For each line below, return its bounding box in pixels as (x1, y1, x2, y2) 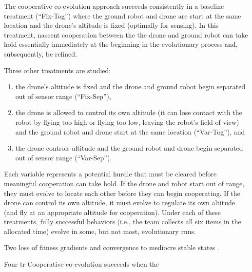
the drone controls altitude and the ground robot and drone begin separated (15, 143, 243, 153)
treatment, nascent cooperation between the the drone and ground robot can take (4, 29, 248, 39)
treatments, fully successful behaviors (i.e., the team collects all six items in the (4, 216, 241, 227)
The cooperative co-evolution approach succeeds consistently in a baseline (4, 1, 224, 11)
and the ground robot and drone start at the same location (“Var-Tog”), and (15, 126, 245, 136)
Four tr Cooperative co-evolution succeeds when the (4, 259, 159, 269)
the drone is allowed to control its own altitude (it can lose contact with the (15, 107, 242, 117)
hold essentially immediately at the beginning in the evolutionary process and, (4, 39, 238, 49)
